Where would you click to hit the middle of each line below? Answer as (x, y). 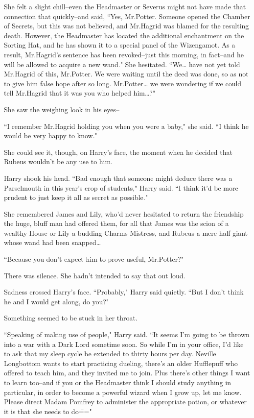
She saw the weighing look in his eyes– (62, 109)
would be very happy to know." (51, 135)
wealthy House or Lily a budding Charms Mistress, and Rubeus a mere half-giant (126, 233)
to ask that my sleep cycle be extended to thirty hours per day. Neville (110, 354)
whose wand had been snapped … (53, 242)
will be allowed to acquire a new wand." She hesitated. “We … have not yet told (122, 64)
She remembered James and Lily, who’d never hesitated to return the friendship (124, 213)
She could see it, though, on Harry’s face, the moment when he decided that (118, 152)
